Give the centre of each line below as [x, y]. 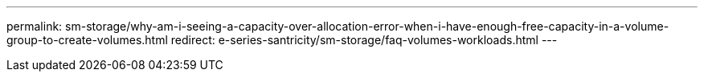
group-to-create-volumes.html [87, 40]
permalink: [35, 26]
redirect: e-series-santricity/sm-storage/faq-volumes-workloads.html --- [364, 40]
